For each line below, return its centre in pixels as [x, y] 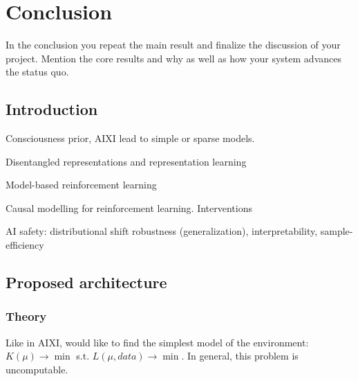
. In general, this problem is [240, 356]
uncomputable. [37, 369]
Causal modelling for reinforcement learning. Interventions [129, 207]
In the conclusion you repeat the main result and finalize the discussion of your [173, 45]
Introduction [52, 109]
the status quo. [37, 72]
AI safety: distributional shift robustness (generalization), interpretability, [162, 231]
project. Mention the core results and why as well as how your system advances [173, 58]
